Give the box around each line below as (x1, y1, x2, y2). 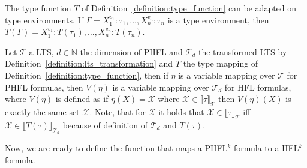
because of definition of (62, 118, 148, 131)
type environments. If (5, 13, 83, 26)
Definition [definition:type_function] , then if (5, 68, 168, 81)
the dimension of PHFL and (80, 45, 183, 58)
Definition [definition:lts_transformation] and (5, 57, 173, 70)
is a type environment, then (167, 13, 269, 26)
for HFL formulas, (224, 80, 291, 93)
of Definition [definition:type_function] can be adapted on (81, 2, 297, 14)
